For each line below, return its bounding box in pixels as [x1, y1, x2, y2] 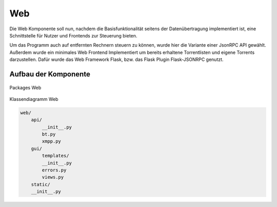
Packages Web [9, 85, 42, 91]
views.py [42, 174, 64, 180]
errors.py [42, 167, 67, 173]
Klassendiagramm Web [9, 96, 58, 102]
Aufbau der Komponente [9, 70, 91, 78]
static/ [31, 181, 51, 187]
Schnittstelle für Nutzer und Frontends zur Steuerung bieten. [9, 32, 137, 38]
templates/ [42, 153, 69, 159]
